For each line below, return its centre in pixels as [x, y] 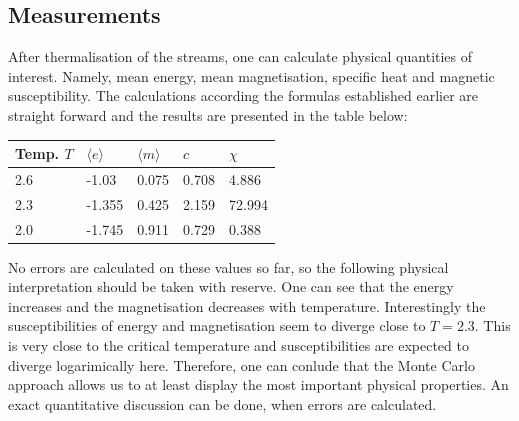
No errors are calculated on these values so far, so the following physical [228, 266]
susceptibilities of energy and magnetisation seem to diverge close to [217, 325]
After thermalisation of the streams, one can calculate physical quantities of [240, 56]
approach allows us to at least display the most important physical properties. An [258, 384]
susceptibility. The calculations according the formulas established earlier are [243, 95]
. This [492, 325]
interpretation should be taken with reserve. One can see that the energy [231, 286]
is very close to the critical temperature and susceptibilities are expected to [238, 345]
